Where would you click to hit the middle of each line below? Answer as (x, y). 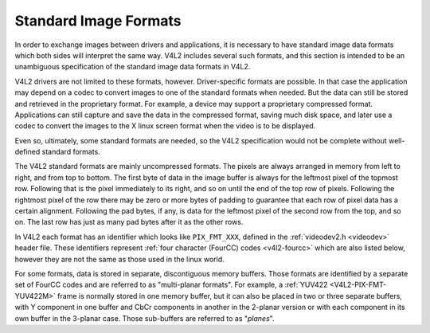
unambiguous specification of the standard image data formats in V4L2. (133, 67)
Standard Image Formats (98, 21)
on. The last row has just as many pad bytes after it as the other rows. (129, 222)
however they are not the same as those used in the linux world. (119, 259)
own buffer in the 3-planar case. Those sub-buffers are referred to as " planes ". (145, 318)
